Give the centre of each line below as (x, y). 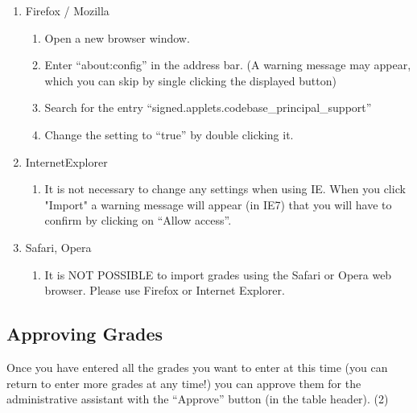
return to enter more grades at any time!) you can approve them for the (184, 383)
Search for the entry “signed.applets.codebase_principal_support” (208, 107)
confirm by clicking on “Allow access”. (138, 220)
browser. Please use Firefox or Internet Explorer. (165, 290)
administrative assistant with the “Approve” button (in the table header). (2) (198, 399)
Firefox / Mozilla (67, 10)
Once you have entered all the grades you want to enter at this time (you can (197, 367)
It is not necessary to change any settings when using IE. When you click (225, 189)
